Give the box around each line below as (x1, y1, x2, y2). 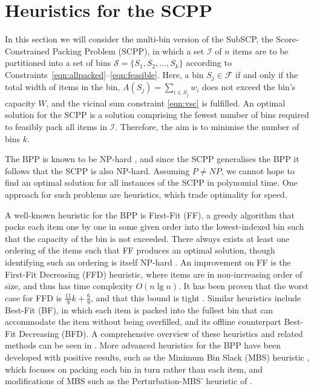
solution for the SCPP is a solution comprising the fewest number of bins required (5, 108, 309, 121)
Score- (276, 33, 299, 45)
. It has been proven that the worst (178, 279, 309, 292)
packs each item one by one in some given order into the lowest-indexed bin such (5, 220, 304, 233)
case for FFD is (5, 291, 62, 304)
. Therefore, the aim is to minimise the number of (115, 120, 299, 132)
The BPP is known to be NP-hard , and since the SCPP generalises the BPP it (5, 152, 299, 165)
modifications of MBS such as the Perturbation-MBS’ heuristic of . (5, 374, 252, 387)
